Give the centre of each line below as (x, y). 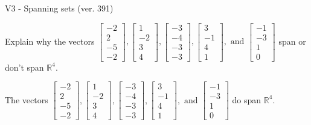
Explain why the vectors (50, 41)
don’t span (24, 67)
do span (247, 99)
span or (292, 41)
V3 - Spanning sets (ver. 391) (59, 8)
